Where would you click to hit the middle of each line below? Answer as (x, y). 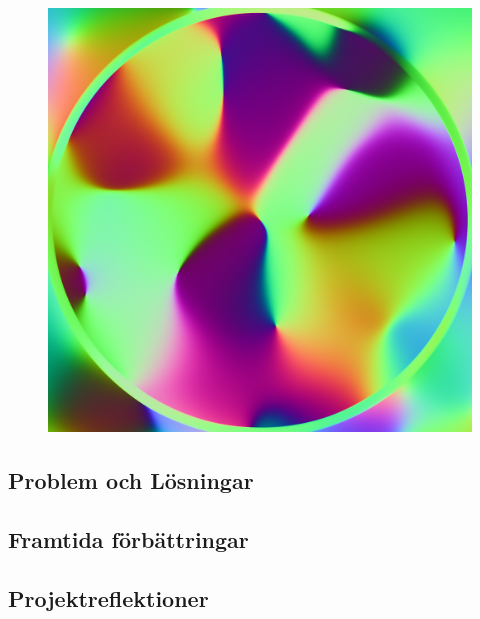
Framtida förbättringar (128, 538)
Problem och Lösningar (131, 479)
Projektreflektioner (108, 597)
